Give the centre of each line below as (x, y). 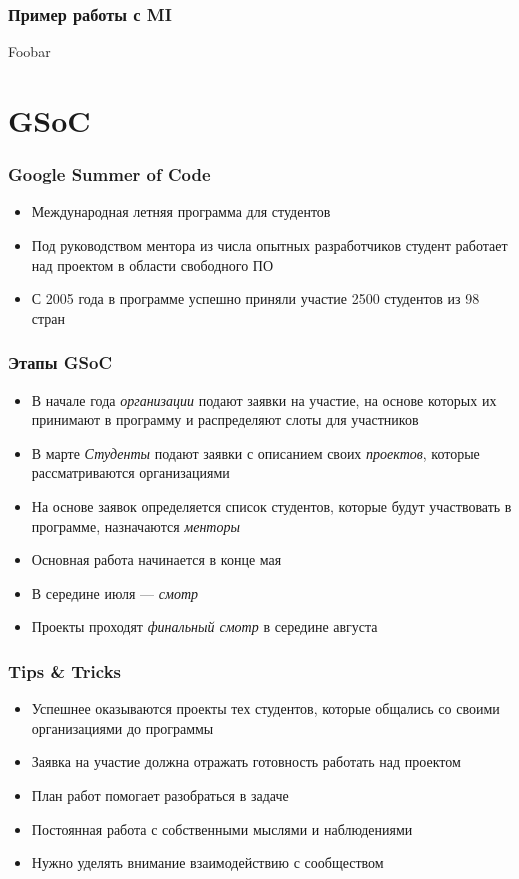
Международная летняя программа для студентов (181, 211)
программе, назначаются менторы (135, 525)
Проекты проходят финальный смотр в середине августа (204, 626)
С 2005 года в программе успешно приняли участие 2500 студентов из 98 (255, 298)
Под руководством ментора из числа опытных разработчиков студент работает (269, 245)
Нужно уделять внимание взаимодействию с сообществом (207, 862)
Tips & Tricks (65, 670)
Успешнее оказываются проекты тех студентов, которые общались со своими (265, 708)
